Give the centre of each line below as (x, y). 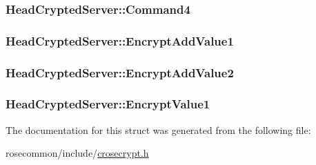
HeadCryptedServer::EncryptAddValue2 (120, 72)
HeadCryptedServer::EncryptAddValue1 (120, 40)
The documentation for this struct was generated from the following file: (158, 129)
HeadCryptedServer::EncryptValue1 (108, 104)
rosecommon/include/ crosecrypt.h (77, 153)
